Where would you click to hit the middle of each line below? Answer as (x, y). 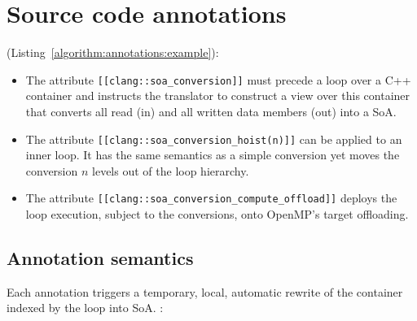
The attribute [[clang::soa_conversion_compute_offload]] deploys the (211, 198)
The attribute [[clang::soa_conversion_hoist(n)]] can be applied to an (214, 139)
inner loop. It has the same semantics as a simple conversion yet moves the (213, 155)
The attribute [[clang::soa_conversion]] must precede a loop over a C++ (218, 79)
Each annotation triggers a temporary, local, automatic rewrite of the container (205, 291)
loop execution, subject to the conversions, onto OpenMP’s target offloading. (217, 214)
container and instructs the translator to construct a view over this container (218, 95)
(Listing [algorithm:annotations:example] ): (113, 52)
